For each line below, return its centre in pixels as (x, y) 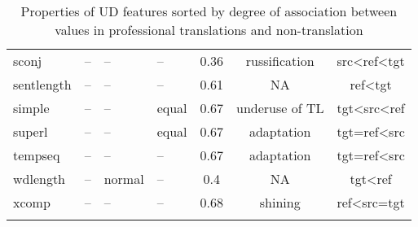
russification (280, 61)
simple (31, 108)
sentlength (42, 84)
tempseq (37, 155)
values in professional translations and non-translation (209, 30)
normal (124, 179)
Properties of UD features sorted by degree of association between (209, 11)
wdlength (40, 179)
